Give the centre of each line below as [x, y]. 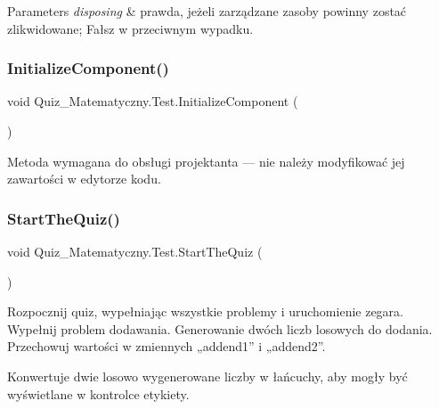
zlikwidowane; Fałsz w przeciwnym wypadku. [130, 28]
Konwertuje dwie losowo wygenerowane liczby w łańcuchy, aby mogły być [207, 376]
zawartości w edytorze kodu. [84, 179]
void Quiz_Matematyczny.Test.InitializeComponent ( [153, 101]
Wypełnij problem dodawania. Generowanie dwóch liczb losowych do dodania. [220, 328]
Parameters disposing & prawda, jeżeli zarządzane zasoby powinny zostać [207, 11]
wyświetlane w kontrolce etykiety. [98, 393]
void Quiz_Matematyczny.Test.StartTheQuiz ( [135, 251]
